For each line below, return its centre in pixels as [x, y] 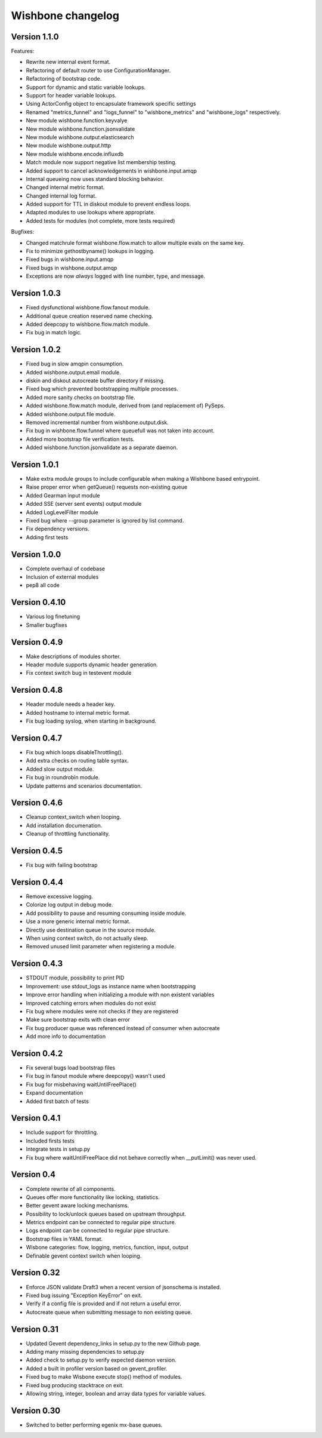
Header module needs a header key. [71, 704]
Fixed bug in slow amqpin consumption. [75, 364]
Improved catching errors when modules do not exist [91, 1003]
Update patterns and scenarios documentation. [84, 786]
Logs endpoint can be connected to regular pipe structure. [98, 1231]
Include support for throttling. [62, 1132]
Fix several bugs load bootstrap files [71, 1067]
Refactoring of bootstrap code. [64, 79]
